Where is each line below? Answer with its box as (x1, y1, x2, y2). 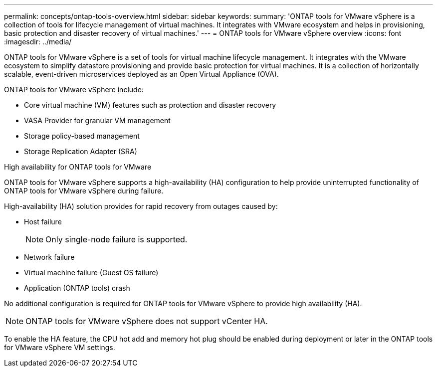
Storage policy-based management (24, 132, 140, 140)
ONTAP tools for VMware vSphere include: (4, 85, 144, 94)
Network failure (24, 253, 75, 261)
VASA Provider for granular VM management (24, 116, 171, 125)
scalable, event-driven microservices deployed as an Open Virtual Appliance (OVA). (4, 70, 279, 78)
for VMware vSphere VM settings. (4, 343, 115, 352)
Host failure (24, 217, 62, 226)
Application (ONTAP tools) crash (24, 284, 130, 292)
